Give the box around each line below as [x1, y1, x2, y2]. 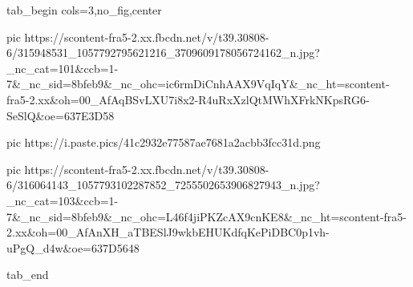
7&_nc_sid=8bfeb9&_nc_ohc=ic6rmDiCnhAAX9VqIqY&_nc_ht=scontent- [6, 75, 390, 92]
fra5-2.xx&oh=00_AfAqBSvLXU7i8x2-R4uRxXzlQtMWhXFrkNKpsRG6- [6, 91, 370, 107]
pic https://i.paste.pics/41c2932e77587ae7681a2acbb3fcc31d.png [6, 134, 321, 151]
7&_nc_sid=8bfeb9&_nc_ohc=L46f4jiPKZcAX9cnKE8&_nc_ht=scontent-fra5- [6, 208, 407, 224]
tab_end [6, 266, 49, 283]
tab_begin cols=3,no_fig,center [6, 2, 162, 18]
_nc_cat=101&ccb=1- [6, 59, 119, 76]
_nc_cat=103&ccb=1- [6, 192, 119, 208]
